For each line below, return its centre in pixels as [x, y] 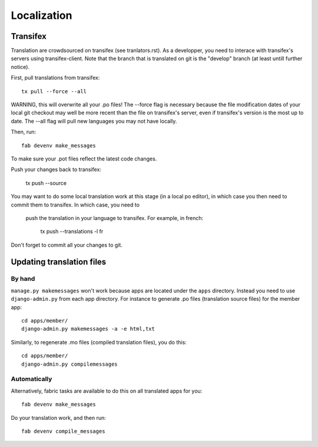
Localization [42, 15]
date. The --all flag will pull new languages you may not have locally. [94, 121]
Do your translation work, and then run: [58, 418]
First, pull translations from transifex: [55, 78]
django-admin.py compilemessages [69, 364]
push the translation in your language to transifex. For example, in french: [114, 218]
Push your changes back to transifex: [56, 170]
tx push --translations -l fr [72, 231]
